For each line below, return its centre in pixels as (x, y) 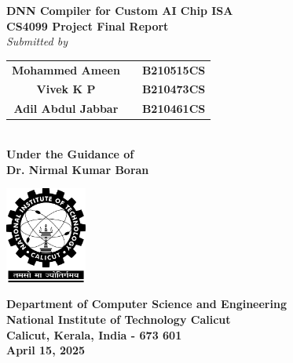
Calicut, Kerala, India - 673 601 (94, 334)
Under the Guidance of (70, 153)
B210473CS (174, 89)
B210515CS (174, 69)
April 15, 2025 (46, 350)
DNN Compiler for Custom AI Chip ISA (120, 10)
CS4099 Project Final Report (88, 25)
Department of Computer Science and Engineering (146, 304)
